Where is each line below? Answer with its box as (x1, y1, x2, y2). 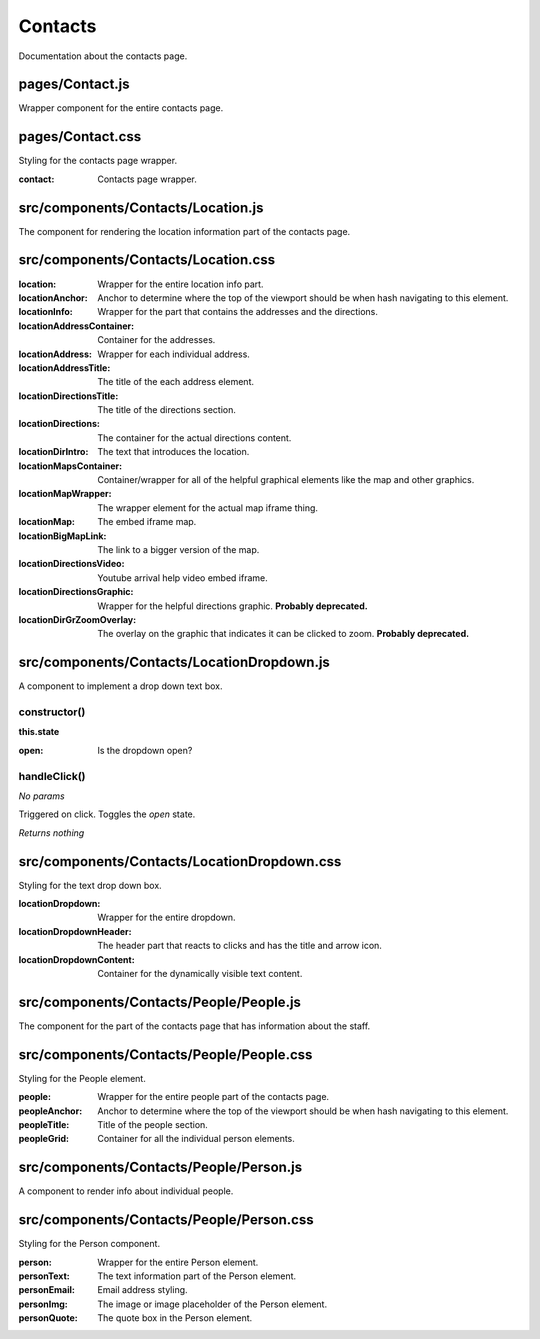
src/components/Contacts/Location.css (18, 251, 275, 269)
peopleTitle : (18, 1118, 70, 1130)
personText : (18, 1270, 70, 1282)
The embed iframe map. (97, 516, 197, 528)
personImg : (18, 1298, 69, 1310)
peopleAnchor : (18, 1105, 83, 1117)
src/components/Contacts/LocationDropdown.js (18, 654, 330, 671)
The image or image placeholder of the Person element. (97, 1298, 328, 1310)
